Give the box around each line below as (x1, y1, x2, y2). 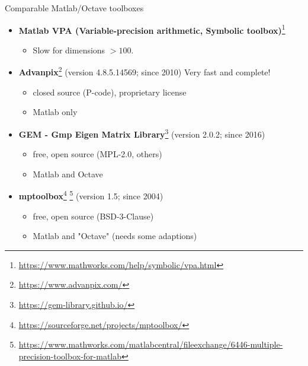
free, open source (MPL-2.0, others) (33, 148, 162, 160)
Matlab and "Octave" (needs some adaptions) (33, 230, 197, 242)
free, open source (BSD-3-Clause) (33, 209, 154, 222)
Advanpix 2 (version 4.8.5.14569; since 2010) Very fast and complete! (18, 64, 271, 78)
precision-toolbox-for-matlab (18, 349, 122, 362)
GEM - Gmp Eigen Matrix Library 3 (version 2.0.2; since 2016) (18, 126, 265, 140)
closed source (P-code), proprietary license (33, 85, 187, 98)
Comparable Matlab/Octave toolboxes (5, 2, 144, 14)
